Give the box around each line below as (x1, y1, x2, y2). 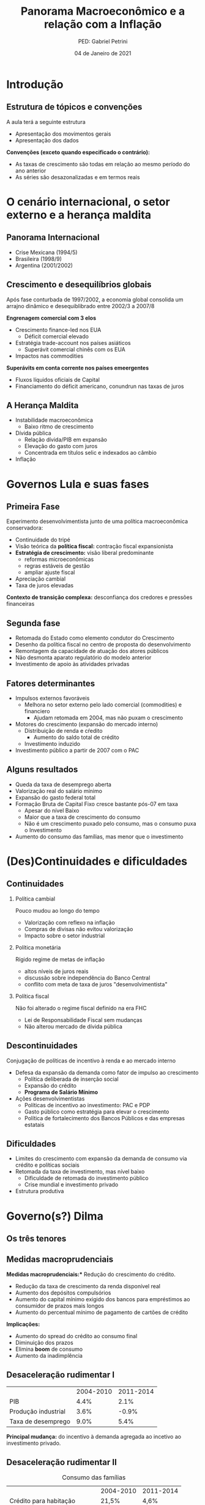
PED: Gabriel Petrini (78, 37, 128, 45)
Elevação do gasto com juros (24, 443, 98, 450)
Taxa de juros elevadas (15, 582, 74, 589)
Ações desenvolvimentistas (15, 1094, 85, 1102)
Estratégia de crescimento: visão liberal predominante (15, 549, 154, 557)
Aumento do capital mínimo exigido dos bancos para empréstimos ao (15, 1295, 190, 1302)
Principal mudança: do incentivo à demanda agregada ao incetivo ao (6, 1433, 182, 1440)
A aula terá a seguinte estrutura (6, 118, 86, 125)
